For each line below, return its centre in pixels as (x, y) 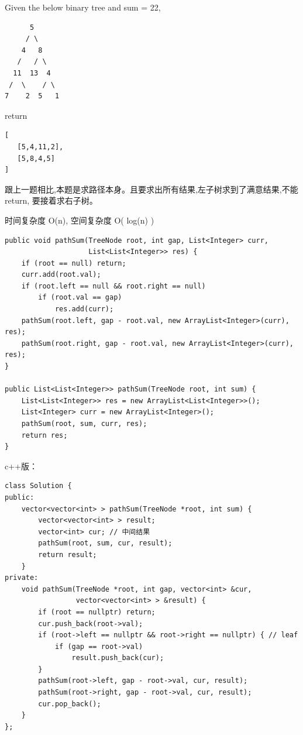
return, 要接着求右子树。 (51, 200)
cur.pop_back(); (70, 704)
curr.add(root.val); (61, 275)
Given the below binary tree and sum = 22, (83, 7)
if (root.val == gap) (80, 298)
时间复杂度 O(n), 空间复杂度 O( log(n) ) (80, 220)
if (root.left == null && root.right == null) (113, 286)
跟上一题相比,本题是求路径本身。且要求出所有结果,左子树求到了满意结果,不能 (151, 189)
